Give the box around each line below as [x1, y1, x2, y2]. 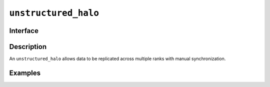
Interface [9, 26, 38, 35]
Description [9, 42, 47, 51]
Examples [9, 68, 41, 77]
